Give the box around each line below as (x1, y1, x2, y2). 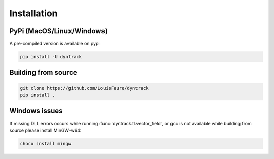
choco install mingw (20, 141, 71, 146)
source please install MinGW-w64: (9, 127, 82, 133)
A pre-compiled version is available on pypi (9, 41, 100, 47)
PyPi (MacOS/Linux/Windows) (9, 27, 108, 35)
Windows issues (9, 107, 63, 115)
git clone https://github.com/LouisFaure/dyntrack (20, 85, 149, 91)
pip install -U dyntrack (20, 54, 82, 60)
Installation (9, 8, 58, 19)
